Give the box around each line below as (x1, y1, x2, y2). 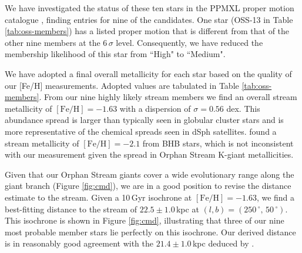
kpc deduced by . (192, 237, 254, 249)
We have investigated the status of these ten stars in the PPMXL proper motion (5, 2, 294, 14)
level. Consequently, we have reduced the (116, 36, 263, 48)
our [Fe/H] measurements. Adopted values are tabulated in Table (5, 79, 239, 91)
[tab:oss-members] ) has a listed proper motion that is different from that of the (5, 25, 290, 37)
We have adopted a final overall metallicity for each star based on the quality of (5, 67, 292, 79)
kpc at (176, 202, 199, 215)
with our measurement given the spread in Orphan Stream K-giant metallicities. (5, 148, 294, 161)
